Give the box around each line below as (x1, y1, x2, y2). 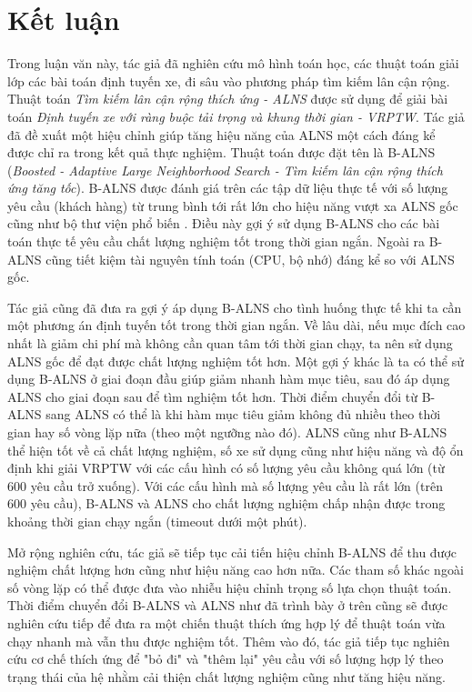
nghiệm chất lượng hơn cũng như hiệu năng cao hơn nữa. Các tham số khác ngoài (7, 560, 464, 579)
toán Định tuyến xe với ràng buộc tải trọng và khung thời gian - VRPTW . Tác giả (7, 106, 465, 125)
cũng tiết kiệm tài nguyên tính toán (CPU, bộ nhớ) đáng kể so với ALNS (45, 249, 455, 268)
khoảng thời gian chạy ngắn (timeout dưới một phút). (7, 511, 307, 530)
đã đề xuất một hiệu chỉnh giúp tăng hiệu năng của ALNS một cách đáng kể (7, 125, 436, 144)
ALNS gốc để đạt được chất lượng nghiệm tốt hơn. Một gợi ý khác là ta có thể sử (7, 351, 464, 370)
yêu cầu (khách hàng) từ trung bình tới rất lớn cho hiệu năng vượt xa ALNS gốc (7, 196, 458, 215)
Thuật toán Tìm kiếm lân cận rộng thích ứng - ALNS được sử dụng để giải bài (7, 89, 448, 108)
